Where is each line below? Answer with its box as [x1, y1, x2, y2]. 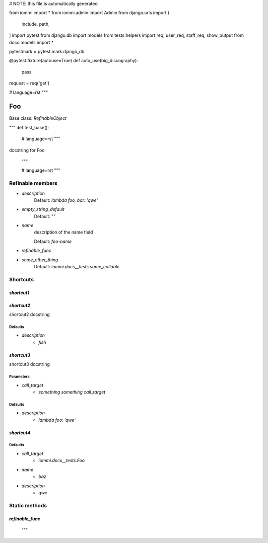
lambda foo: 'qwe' [38, 417, 76, 423]
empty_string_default [21, 206, 65, 212]
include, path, [21, 21, 50, 27]
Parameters [9, 374, 30, 379]
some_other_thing [21, 256, 58, 263]
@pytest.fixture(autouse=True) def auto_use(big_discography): [9, 58, 138, 64]
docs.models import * [9, 39, 54, 45]
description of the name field [34, 229, 93, 235]
